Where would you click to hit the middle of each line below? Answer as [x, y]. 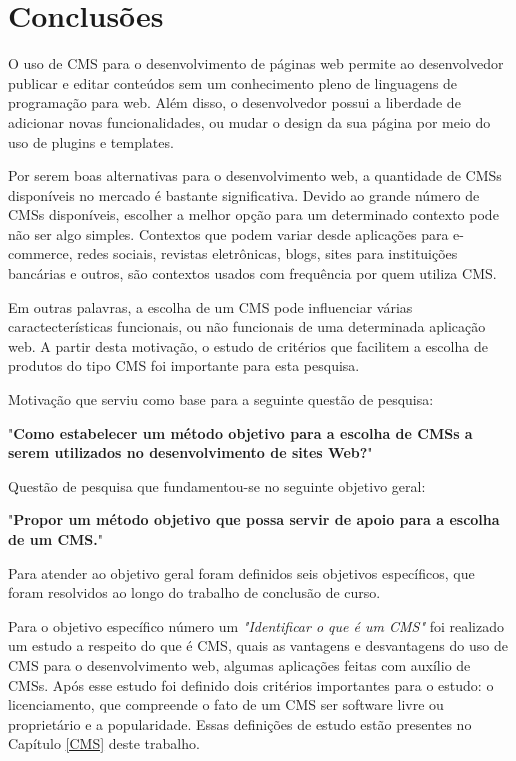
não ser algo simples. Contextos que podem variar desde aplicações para [228, 233]
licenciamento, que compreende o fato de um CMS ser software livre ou [226, 704]
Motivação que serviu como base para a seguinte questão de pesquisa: [221, 399]
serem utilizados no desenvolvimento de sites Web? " [190, 452]
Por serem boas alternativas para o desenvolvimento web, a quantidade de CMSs [255, 175]
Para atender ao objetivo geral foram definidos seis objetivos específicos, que [241, 572]
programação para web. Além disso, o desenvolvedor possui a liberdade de [234, 102]
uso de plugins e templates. [91, 141]
